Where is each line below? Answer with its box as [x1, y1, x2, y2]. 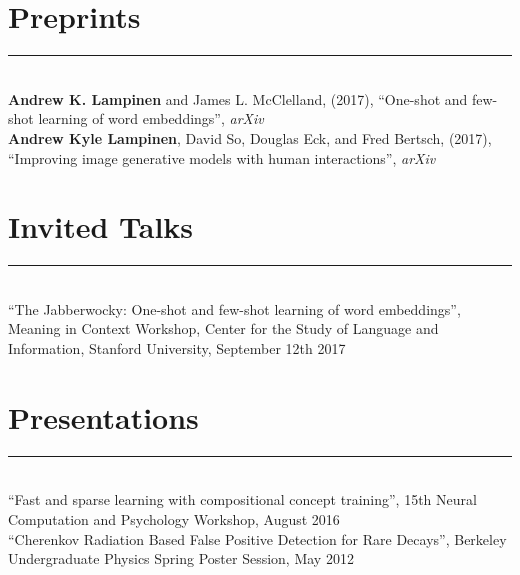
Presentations [8, 396, 199, 437]
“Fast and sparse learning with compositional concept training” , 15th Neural [8, 489, 477, 510]
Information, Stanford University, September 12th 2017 [8, 338, 346, 358]
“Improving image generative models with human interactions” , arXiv [8, 147, 436, 168]
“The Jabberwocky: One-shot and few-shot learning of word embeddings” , [8, 298, 461, 319]
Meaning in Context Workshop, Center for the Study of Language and [8, 318, 439, 339]
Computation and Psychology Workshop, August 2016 [8, 508, 340, 529]
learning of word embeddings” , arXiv [38, 108, 264, 129]
